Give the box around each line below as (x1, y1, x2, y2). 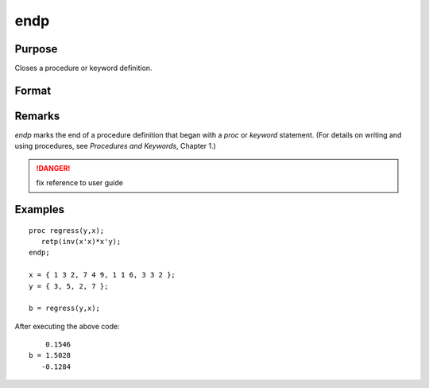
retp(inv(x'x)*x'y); (41, 237, 122, 246)
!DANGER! (36, 163, 71, 173)
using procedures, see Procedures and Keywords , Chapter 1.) (14, 142, 216, 151)
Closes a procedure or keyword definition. (14, 64, 153, 73)
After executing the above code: (14, 321, 120, 331)
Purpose (14, 42, 58, 56)
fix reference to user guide (36, 178, 123, 188)
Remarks (14, 109, 60, 122)
